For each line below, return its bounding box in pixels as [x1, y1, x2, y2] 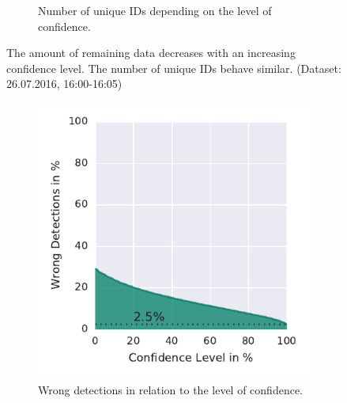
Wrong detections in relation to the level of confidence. [38, 382, 303, 398]
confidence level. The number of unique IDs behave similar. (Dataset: [6, 59, 341, 76]
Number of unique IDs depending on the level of [38, 2, 272, 18]
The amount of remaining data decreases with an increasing [6, 44, 296, 61]
